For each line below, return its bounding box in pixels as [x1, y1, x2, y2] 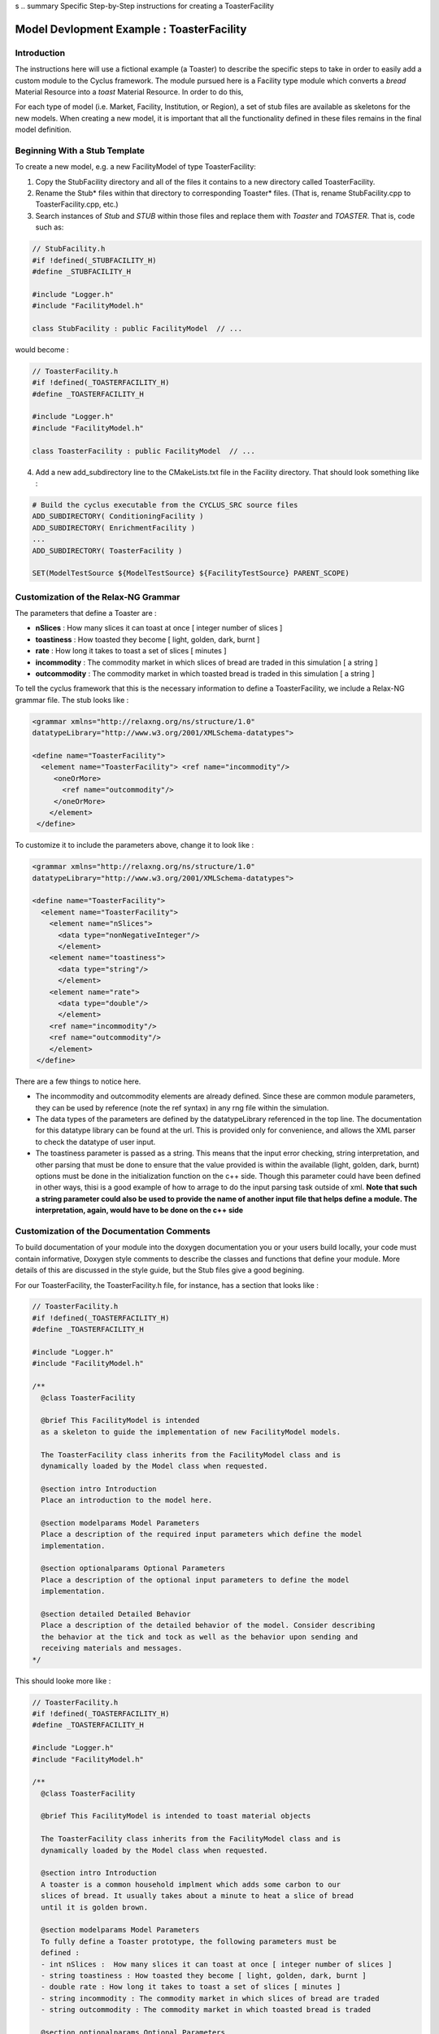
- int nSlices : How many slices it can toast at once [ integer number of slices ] [41, 1959, 393, 1969]
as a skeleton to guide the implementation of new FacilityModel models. [41, 1427, 341, 1436]
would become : [15, 344, 69, 354]
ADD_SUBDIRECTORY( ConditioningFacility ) [32, 512, 204, 521]
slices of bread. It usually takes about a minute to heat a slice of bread [41, 1892, 354, 1901]
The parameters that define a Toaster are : [15, 609, 158, 618]
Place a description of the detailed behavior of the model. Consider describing [41, 1621, 376, 1630]
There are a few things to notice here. [15, 1076, 141, 1086]
